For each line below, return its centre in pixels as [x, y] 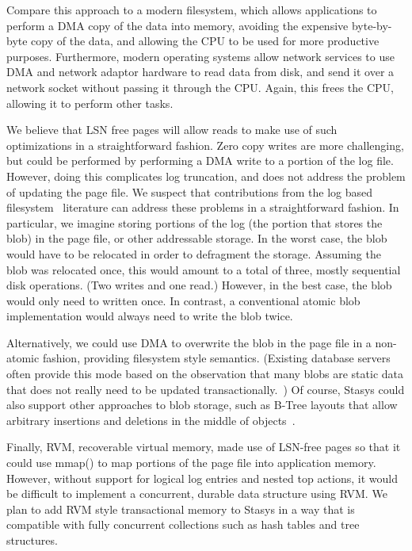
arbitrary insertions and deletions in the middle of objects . [151, 420]
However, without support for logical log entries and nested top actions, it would [202, 478]
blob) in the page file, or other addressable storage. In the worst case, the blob [197, 238]
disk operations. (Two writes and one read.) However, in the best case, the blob [199, 285]
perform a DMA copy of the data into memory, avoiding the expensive [177, 25]
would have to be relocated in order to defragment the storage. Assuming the [194, 253]
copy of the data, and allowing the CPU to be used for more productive [205, 41]
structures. [32, 540]
